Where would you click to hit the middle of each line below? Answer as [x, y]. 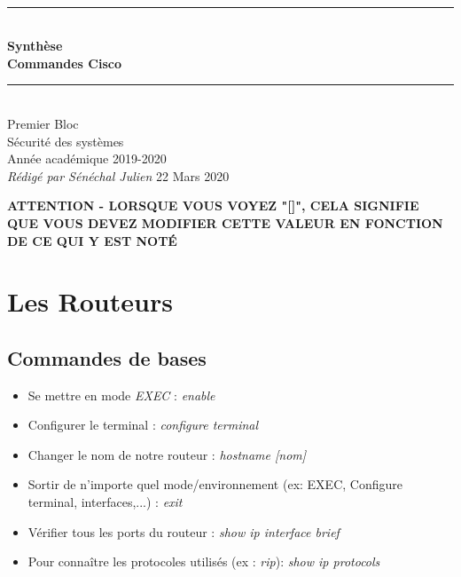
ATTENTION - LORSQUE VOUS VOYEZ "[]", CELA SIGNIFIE [213, 206]
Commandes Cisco [64, 63]
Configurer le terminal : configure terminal [143, 425]
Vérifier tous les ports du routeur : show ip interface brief [184, 531]
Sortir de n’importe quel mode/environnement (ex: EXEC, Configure [215, 484]
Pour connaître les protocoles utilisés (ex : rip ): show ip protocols [204, 561]
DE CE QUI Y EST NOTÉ [92, 240]
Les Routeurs [90, 301]
